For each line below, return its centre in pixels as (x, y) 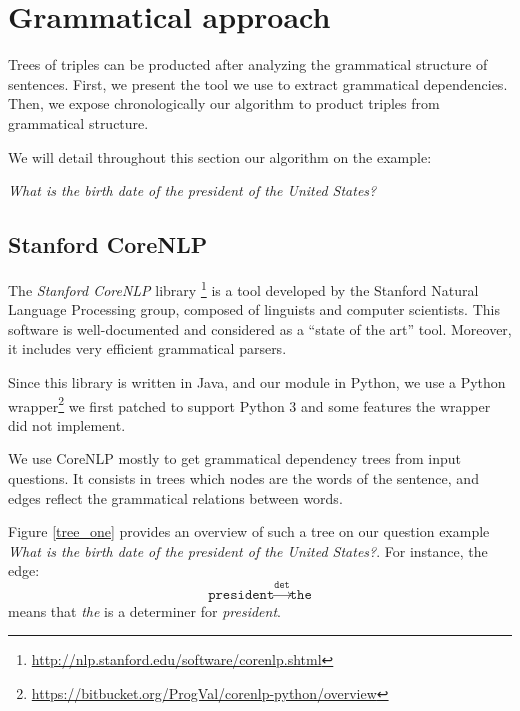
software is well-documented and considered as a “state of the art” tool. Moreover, (260, 328)
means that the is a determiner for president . (144, 610)
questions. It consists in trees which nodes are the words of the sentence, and (243, 477)
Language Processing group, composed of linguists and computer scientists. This (254, 309)
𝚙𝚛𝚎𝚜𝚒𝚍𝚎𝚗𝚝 (241, 594)
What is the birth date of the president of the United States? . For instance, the (248, 550)
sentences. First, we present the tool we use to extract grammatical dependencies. (258, 83)
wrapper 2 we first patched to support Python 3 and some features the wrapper (249, 404)
